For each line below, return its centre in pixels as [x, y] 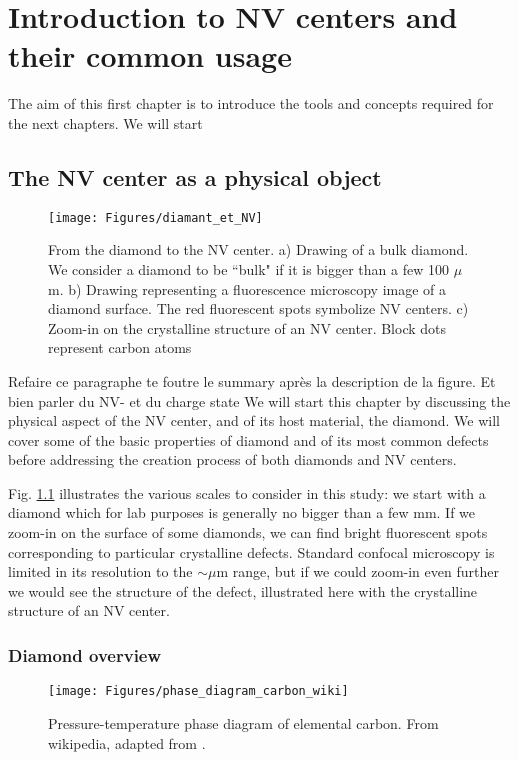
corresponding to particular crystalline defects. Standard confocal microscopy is [251, 551]
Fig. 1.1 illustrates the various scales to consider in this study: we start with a [247, 492]
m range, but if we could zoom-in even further [357, 571]
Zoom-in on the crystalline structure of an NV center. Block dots [247, 327]
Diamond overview [85, 654]
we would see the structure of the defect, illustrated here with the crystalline [243, 590]
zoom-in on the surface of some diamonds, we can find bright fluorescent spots [248, 532]
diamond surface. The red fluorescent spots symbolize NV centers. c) [258, 308]
